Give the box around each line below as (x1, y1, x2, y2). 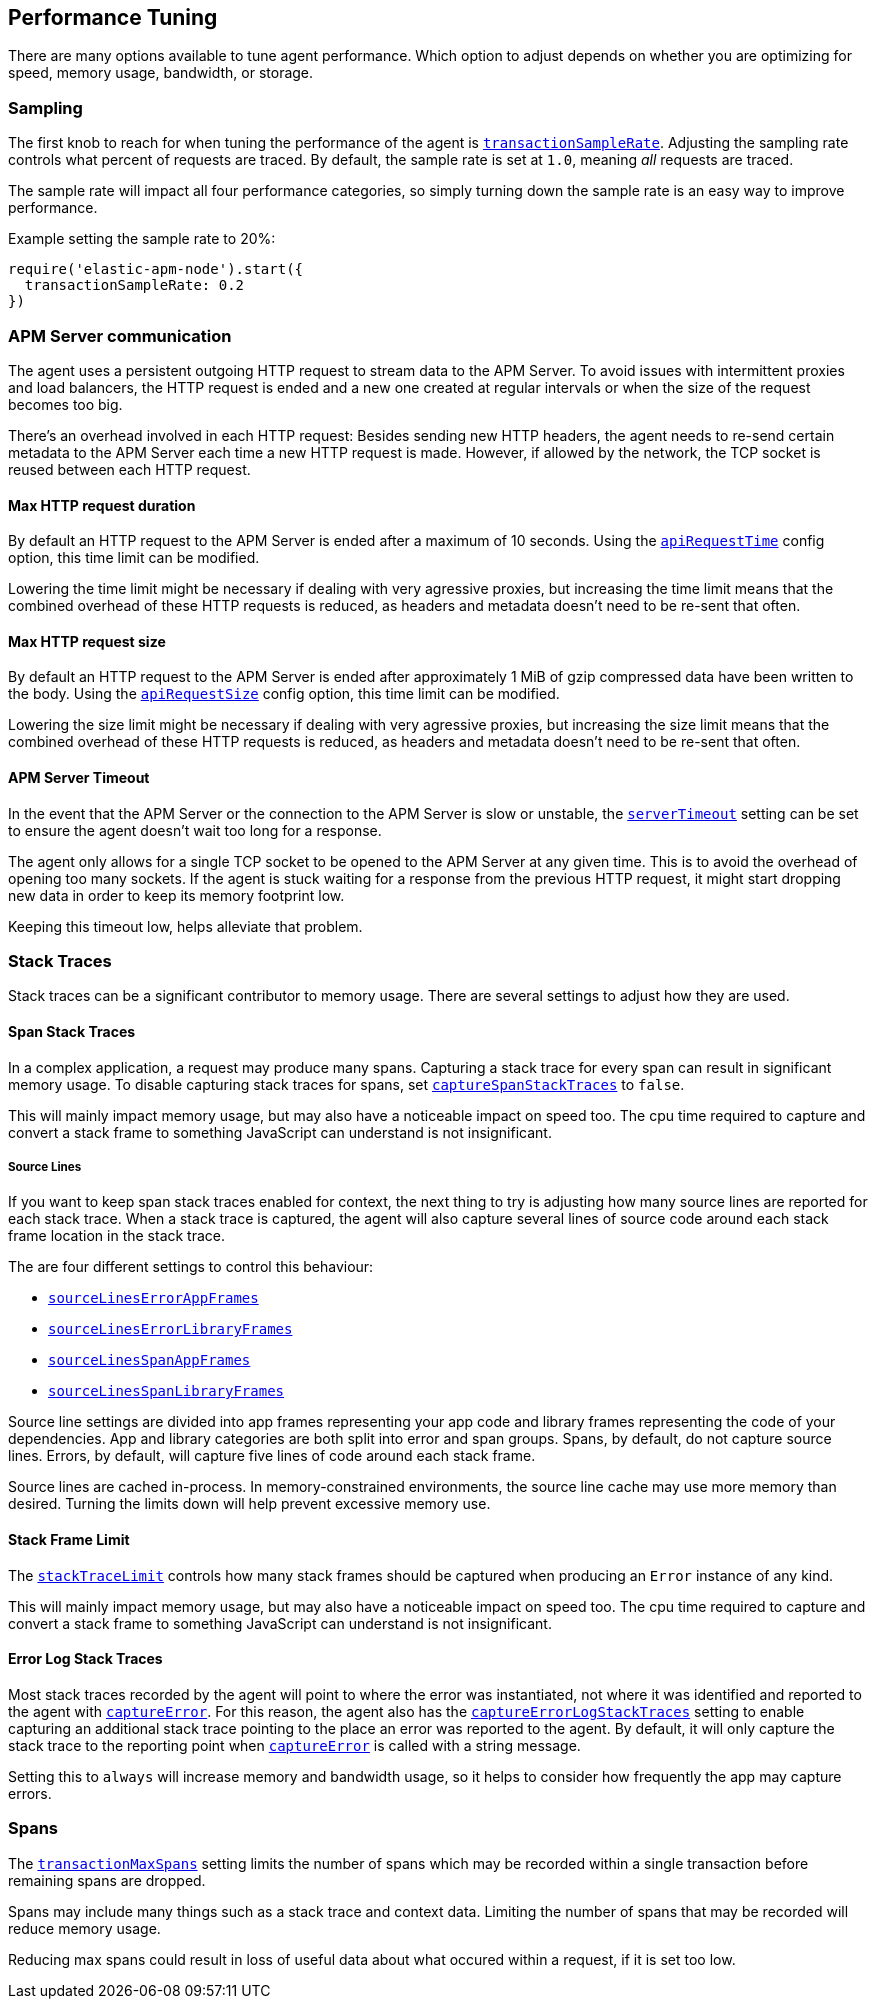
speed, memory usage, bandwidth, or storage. (8, 64, 314, 82)
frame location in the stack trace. (8, 1227, 226, 1245)
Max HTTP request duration (8, 496, 196, 514)
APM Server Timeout (8, 768, 150, 786)
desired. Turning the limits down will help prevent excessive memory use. (8, 1495, 491, 1513)
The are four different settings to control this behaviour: (8, 1258, 374, 1276)
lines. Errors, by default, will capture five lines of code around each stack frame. (8, 1447, 536, 1465)
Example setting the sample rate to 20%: (8, 230, 276, 248)
